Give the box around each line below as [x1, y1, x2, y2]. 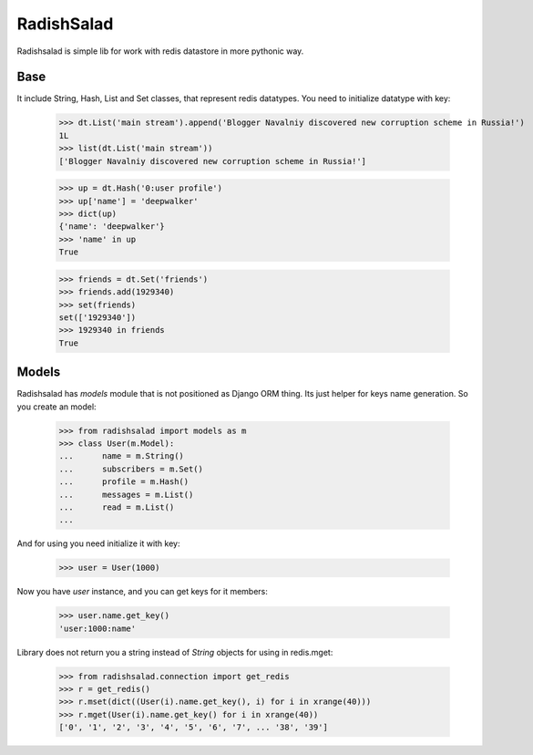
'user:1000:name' [58, 623, 137, 634]
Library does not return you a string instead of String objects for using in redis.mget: [16, 646, 333, 657]
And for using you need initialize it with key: [16, 538, 180, 549]
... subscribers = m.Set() [58, 463, 204, 474]
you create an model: [16, 401, 97, 412]
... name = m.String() [58, 451, 184, 461]
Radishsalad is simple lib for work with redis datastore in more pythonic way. [16, 46, 304, 57]
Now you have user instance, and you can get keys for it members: [16, 586, 269, 597]
